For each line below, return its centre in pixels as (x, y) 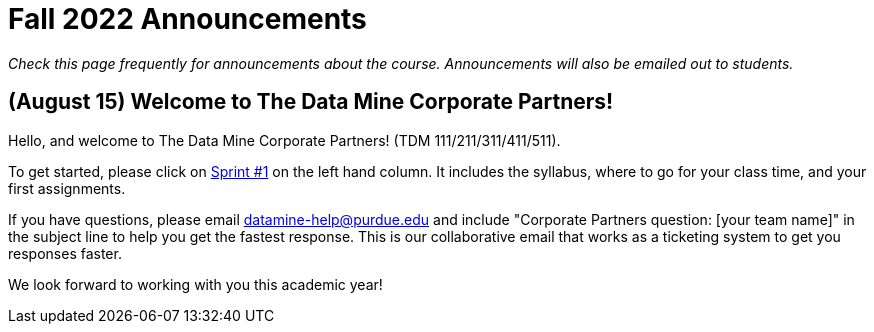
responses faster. (65, 253)
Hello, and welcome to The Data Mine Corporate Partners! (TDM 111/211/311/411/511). (284, 140)
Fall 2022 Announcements (187, 19)
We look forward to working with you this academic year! (195, 284)
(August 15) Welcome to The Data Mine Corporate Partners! (311, 102)
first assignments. (67, 188)
